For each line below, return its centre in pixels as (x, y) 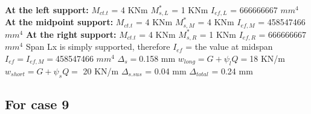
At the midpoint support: (59, 22)
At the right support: (71, 34)
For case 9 (37, 103)
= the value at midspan (229, 46)
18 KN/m (267, 58)
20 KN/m (101, 70)
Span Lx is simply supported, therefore (98, 46)
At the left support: (47, 10)
